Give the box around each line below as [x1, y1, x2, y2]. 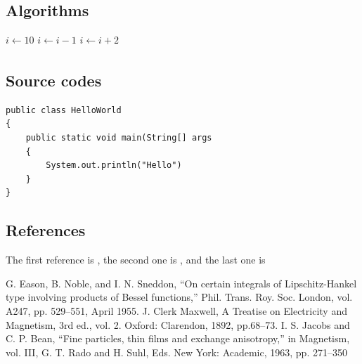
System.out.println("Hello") [46, 160, 182, 171]
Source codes [6, 69, 102, 91]
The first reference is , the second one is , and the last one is [6, 252, 266, 267]
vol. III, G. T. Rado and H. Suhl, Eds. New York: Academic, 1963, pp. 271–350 [6, 344, 347, 359]
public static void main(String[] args [25, 132, 212, 143]
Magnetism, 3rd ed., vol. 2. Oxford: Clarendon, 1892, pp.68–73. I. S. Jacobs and [6, 317, 350, 332]
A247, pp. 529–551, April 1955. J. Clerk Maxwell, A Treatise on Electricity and [6, 303, 347, 318]
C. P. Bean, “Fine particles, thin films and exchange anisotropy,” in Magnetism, [6, 331, 350, 346]
